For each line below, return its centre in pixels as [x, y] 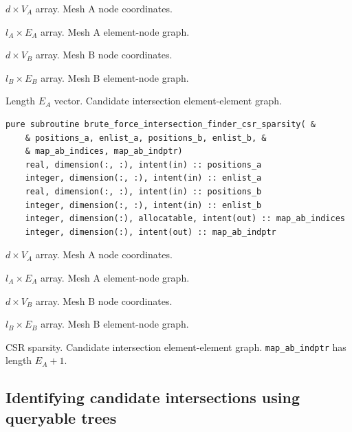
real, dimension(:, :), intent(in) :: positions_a [143, 164]
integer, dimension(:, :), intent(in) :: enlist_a [143, 178]
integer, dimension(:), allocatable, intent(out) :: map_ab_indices [185, 219]
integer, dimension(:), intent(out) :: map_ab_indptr [151, 232]
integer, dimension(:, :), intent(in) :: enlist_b [143, 205]
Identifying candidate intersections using [153, 397]
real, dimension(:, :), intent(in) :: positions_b [143, 191]
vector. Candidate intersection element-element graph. [168, 101]
